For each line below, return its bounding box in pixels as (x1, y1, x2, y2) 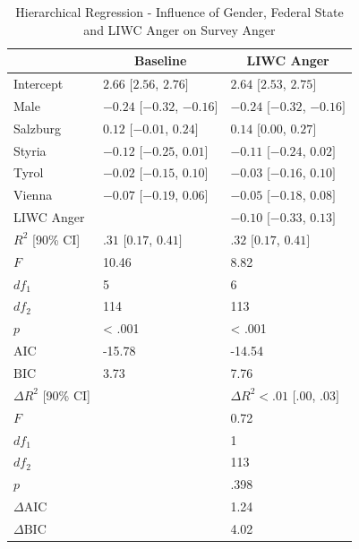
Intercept (13, 74, 64, 93)
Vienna (13, 185, 53, 204)
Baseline (134, 51, 187, 70)
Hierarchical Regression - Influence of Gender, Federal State (15, 3, 344, 21)
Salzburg (13, 118, 61, 137)
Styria (13, 141, 47, 159)
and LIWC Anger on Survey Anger (83, 20, 276, 39)
